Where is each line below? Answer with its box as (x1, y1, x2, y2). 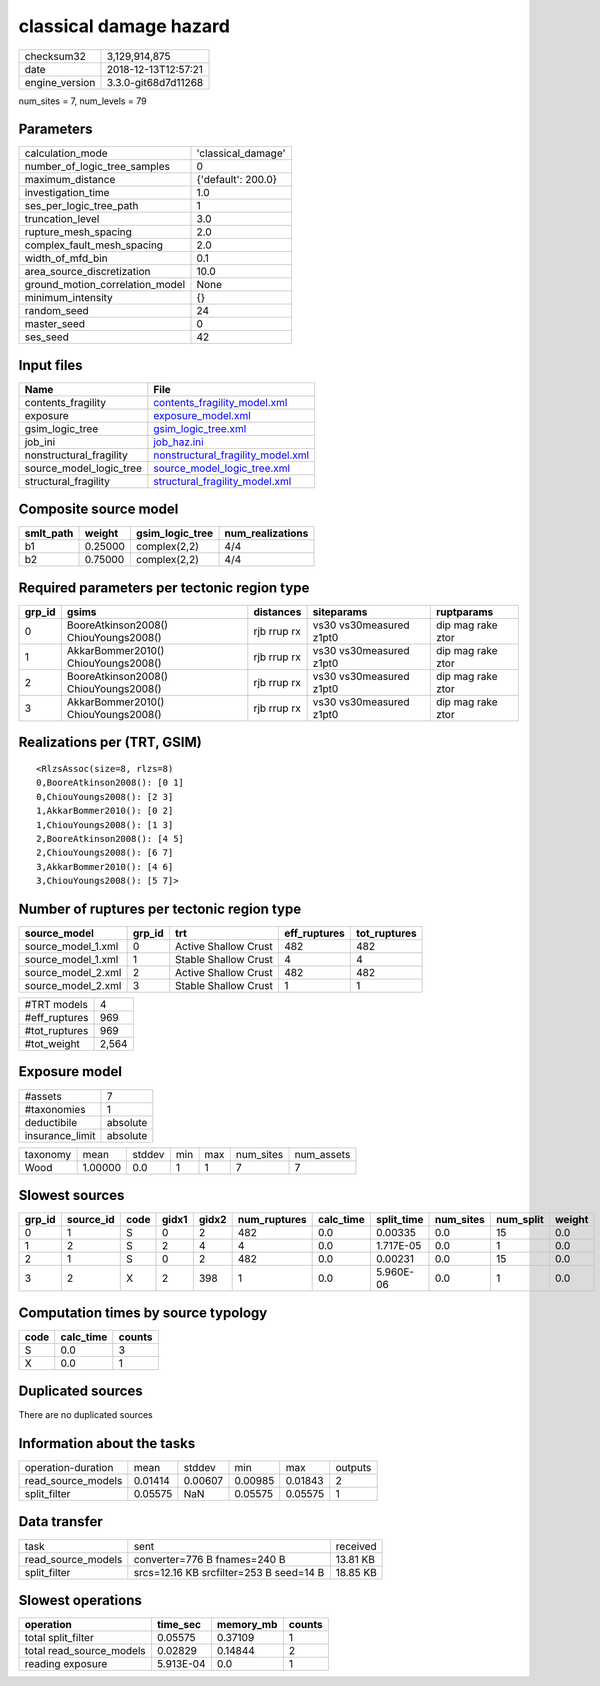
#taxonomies (24, 1102, 86, 1116)
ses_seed (24, 330, 70, 344)
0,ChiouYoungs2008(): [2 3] (36, 791, 174, 802)
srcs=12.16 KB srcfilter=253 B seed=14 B (133, 1565, 325, 1579)
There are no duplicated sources (18, 1409, 154, 1421)
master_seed (24, 317, 85, 331)
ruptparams (435, 605, 494, 619)
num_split (496, 1213, 544, 1227)
